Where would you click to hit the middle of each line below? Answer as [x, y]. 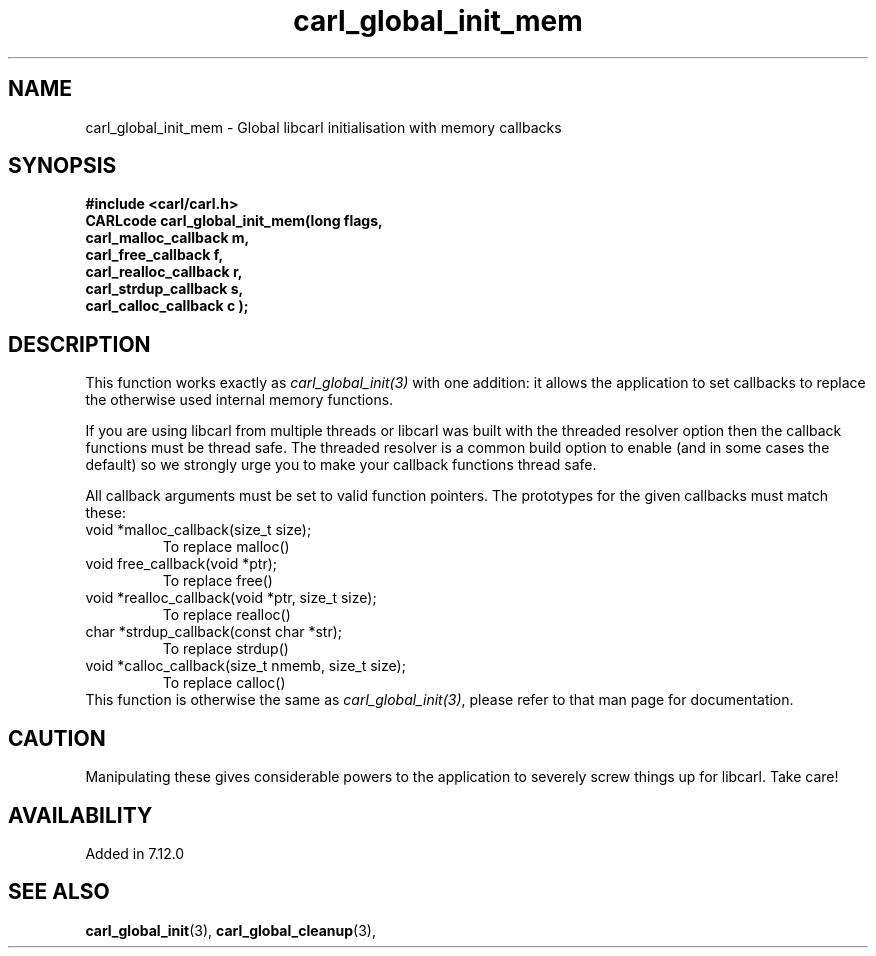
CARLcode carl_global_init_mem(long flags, [234, 221]
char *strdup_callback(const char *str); [214, 632]
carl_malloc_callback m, [167, 238]
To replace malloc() [226, 547]
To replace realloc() [226, 615]
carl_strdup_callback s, [164, 289]
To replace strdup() [225, 649]
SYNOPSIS [62, 166]
